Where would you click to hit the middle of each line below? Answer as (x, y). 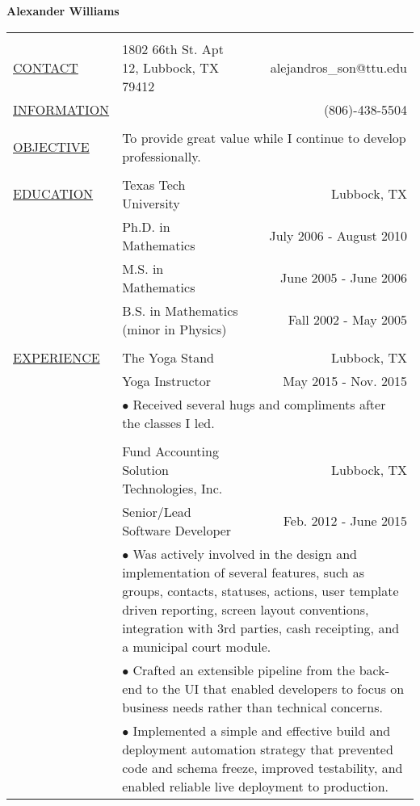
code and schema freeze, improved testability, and (262, 767)
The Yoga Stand (168, 357)
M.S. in (143, 268)
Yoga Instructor (167, 380)
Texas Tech (154, 184)
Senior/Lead (157, 511)
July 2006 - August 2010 (338, 236)
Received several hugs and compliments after (259, 404)
